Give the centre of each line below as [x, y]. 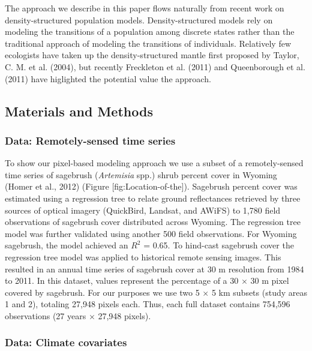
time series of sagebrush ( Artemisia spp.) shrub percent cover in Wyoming [141, 174]
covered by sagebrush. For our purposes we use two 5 [102, 292]
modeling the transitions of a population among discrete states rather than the [150, 31]
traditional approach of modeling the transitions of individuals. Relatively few [148, 43]
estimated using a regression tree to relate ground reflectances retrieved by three [153, 198]
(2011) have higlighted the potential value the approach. [108, 78]
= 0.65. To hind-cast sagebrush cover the [219, 245]
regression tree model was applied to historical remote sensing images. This [143, 256]
